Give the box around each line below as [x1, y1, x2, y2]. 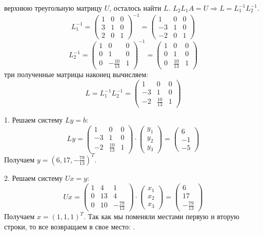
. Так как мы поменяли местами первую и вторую [84, 211, 239, 222]
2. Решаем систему [4, 172, 63, 183]
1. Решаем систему [4, 114, 63, 125]
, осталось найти [109, 3, 161, 13]
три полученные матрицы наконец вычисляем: [4, 69, 149, 80]
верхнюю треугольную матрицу [4, 3, 103, 13]
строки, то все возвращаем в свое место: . [4, 221, 135, 231]
